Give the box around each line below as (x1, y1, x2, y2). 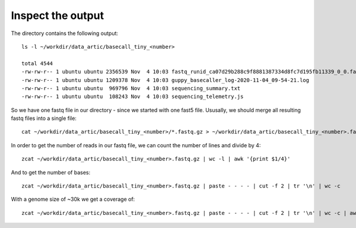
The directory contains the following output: (11, 30, 119, 37)
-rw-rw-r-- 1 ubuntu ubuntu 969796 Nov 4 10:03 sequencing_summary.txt (21, 85, 241, 91)
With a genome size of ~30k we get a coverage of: (11, 196, 135, 203)
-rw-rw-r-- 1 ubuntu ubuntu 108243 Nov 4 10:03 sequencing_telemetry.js (21, 93, 244, 100)
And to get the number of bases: (11, 169, 91, 176)
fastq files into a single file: (11, 115, 77, 122)
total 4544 (21, 60, 53, 66)
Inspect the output (11, 9, 104, 22)
